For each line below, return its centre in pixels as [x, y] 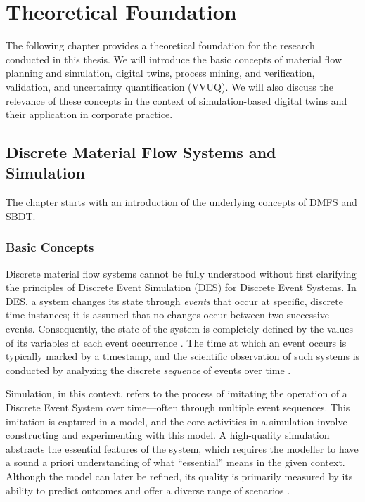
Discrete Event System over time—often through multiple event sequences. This [178, 407]
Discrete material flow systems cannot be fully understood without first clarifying [181, 273]
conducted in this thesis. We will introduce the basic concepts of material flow [174, 59]
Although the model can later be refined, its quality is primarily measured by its [179, 476]
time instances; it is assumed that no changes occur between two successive [167, 315]
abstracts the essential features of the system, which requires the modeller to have [182, 448]
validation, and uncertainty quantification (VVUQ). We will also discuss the [169, 86]
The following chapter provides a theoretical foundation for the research [160, 45]
